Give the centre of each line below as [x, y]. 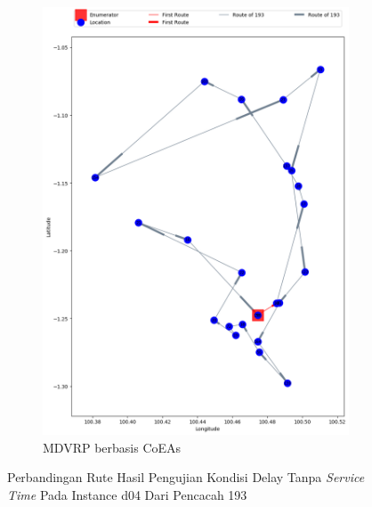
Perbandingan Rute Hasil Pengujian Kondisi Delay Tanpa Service [186, 477]
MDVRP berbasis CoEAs [112, 447]
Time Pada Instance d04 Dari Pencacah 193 [127, 494]
